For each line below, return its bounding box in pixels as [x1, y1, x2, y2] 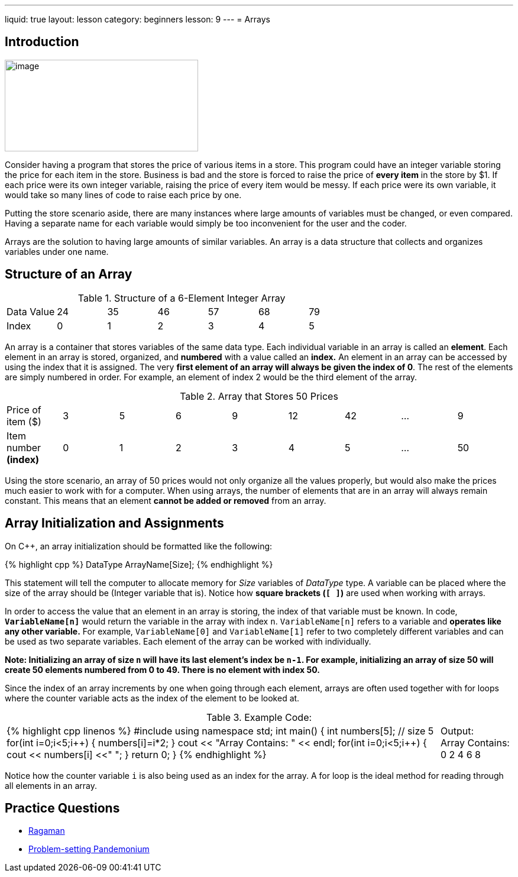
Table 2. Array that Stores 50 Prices [180, 390, 338, 402]
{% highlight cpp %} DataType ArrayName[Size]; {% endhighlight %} [5, 559, 273, 569]
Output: [440, 724, 474, 737]
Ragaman [28, 826, 65, 836]
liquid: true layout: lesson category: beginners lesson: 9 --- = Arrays [5, 14, 270, 24]
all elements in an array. [5, 780, 97, 791]
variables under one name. [5, 246, 109, 257]
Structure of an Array [5, 267, 132, 282]
